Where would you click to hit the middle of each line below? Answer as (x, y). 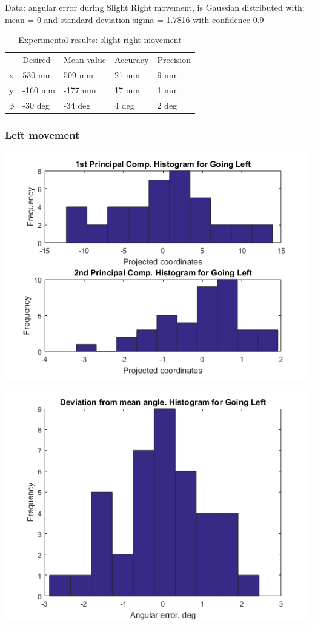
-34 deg (77, 105)
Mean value (85, 60)
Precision (174, 60)
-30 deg (36, 105)
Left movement (42, 134)
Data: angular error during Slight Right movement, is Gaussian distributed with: (155, 7)
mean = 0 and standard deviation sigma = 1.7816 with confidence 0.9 (134, 19)
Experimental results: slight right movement (100, 40)
